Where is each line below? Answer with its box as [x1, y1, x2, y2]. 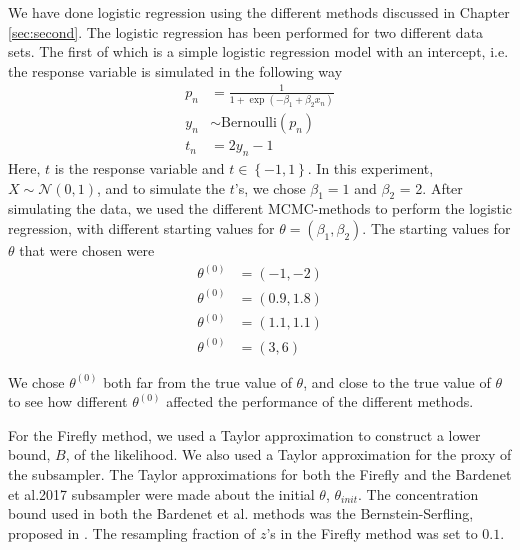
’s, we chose [234, 177, 306, 198]
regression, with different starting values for [8, 218, 275, 239]
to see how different [8, 391, 128, 412]
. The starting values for [362, 218, 511, 239]
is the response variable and [54, 158, 225, 179]
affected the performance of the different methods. [166, 391, 474, 412]
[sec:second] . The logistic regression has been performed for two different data [8, 21, 484, 42]
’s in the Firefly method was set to [266, 522, 478, 543]
